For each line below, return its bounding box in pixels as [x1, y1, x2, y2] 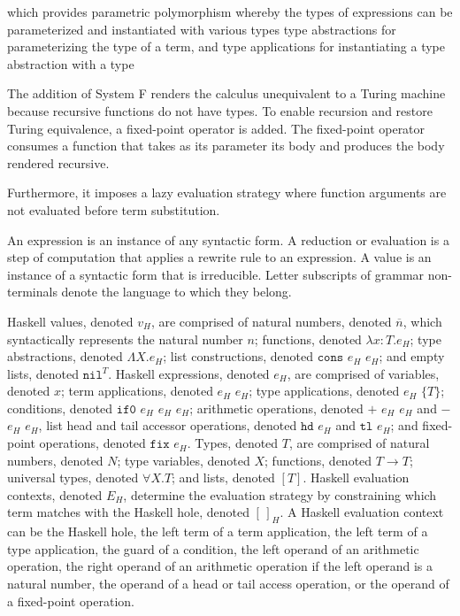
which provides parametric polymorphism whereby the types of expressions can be [7, 3, 453, 20]
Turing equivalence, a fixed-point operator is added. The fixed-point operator [7, 119, 425, 137]
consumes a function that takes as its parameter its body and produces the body [7, 136, 445, 155]
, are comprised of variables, [287, 364, 440, 382]
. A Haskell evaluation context [280, 503, 444, 521]
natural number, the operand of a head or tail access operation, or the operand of [7, 574, 449, 593]
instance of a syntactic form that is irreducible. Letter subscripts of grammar [7, 265, 425, 283]
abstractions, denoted [7, 347, 123, 366]
